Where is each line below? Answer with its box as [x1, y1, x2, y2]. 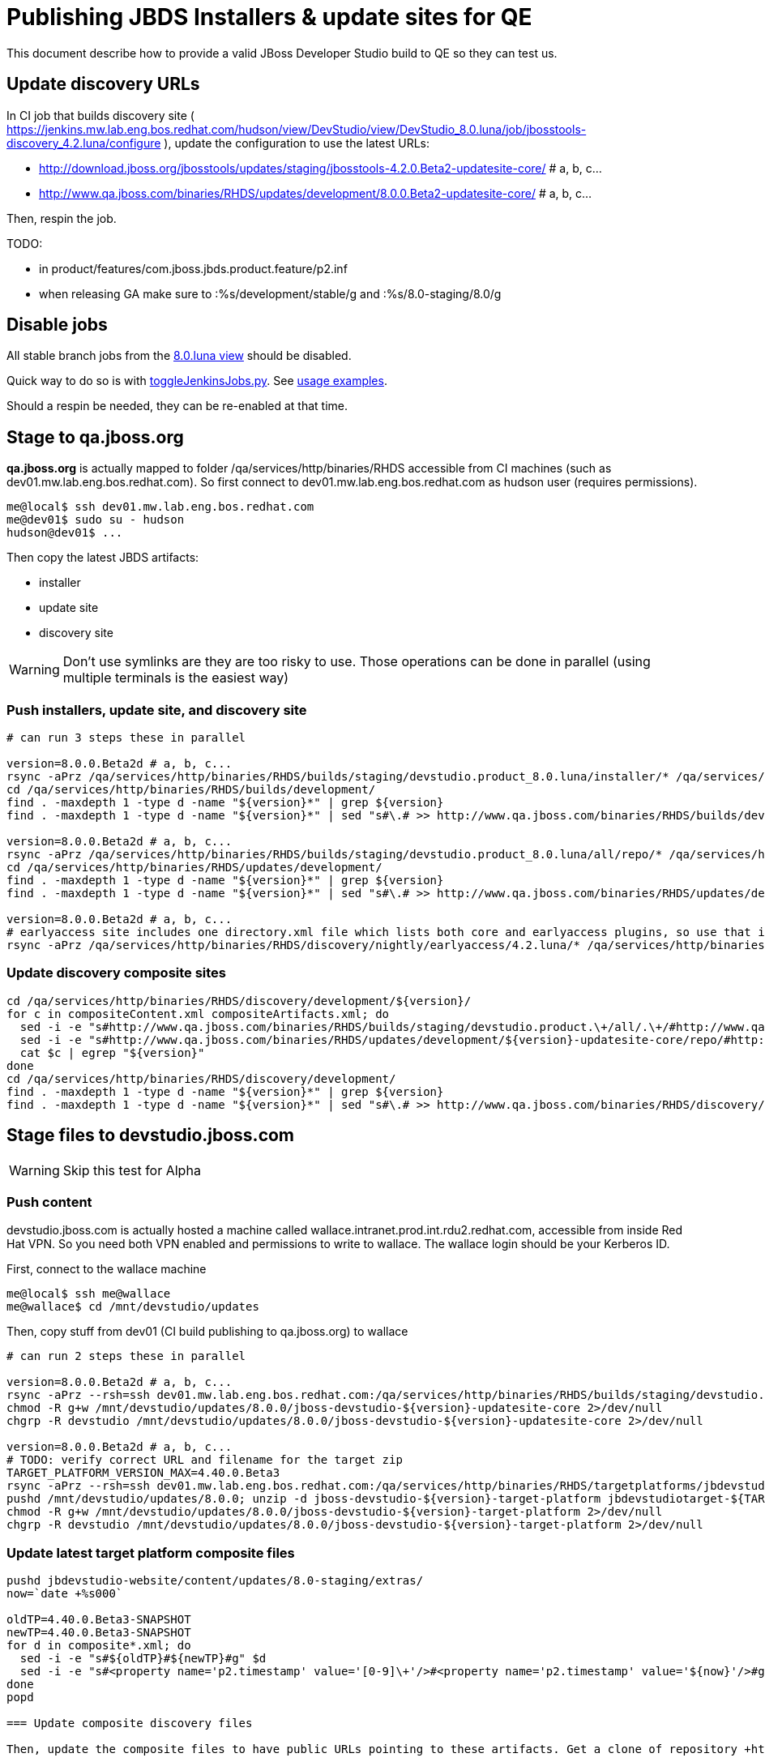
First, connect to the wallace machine [6, 1262, 207, 1277]
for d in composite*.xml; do [6, 1639, 191, 1653]
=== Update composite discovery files [6, 1717, 253, 1730]
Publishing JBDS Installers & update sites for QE [6, 3, 532, 31]
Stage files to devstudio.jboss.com [6, 1125, 295, 1146]
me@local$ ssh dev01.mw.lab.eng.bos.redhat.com [6, 500, 314, 514]
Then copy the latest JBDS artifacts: [6, 550, 199, 565]
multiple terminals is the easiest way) [62, 669, 289, 686]
